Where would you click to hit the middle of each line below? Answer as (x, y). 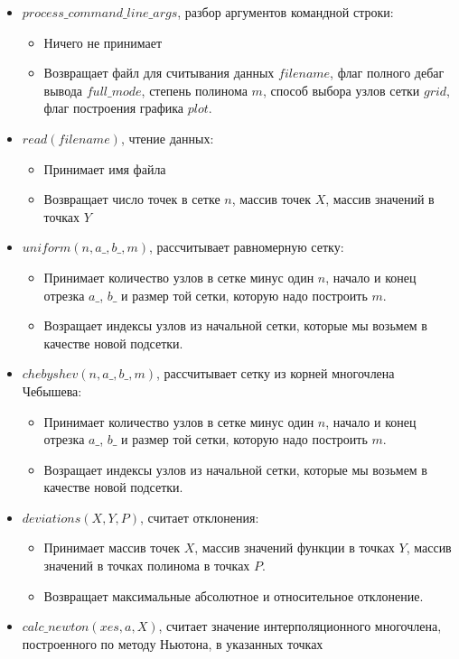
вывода (63, 90)
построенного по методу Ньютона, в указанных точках (173, 643)
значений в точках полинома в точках (147, 566)
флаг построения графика (114, 108)
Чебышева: (52, 390)
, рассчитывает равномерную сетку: (247, 247)
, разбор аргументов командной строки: (286, 12)
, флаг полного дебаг (387, 73)
